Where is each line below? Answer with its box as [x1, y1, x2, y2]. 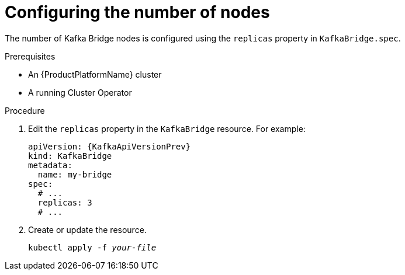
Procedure [5, 105, 45, 116]
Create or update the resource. [28, 224, 147, 235]
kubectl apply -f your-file [28, 242, 157, 252]
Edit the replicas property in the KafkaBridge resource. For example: [28, 123, 306, 134]
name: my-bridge [37, 169, 112, 179]
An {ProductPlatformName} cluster [28, 69, 162, 79]
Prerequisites [5, 51, 56, 61]
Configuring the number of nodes [5, 2, 270, 22]
